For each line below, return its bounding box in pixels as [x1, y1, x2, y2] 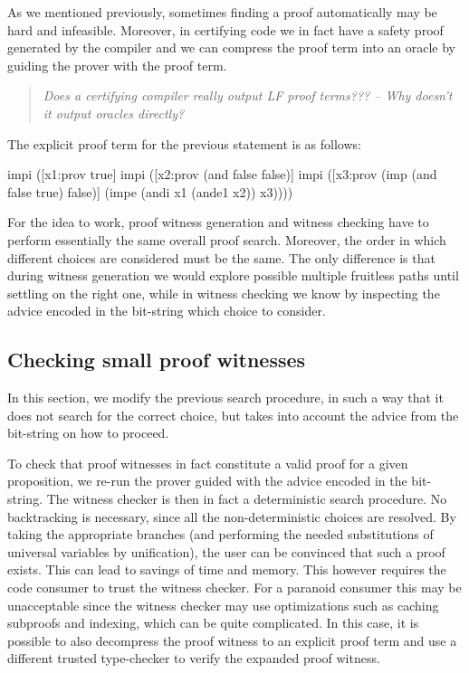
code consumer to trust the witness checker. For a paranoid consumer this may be [7, 578, 462, 597]
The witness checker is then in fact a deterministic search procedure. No [46, 489, 447, 508]
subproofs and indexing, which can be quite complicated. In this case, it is [7, 613, 419, 632]
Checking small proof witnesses [7, 346, 306, 374]
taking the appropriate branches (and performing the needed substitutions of [7, 525, 434, 544]
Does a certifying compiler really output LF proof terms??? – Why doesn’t [43, 86, 453, 105]
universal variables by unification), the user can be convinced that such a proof [7, 542, 445, 561]
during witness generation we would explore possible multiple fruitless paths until [7, 266, 459, 285]
